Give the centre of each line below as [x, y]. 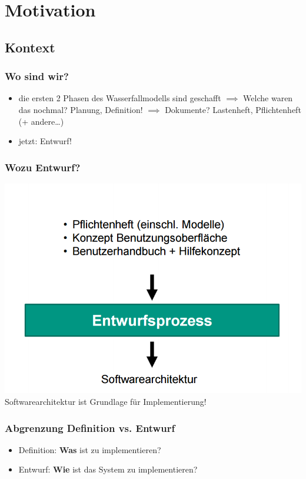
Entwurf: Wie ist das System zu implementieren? [108, 469]
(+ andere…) [41, 121]
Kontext [30, 47]
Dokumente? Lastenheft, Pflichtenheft [233, 109]
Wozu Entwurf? [43, 167]
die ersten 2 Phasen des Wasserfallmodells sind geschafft [120, 98]
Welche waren [268, 98]
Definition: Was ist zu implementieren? [90, 449]
